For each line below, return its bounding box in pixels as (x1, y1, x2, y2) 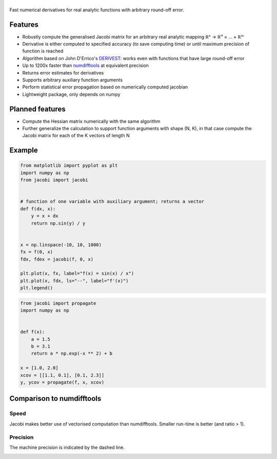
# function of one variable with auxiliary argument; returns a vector (20, 198, 205, 205)
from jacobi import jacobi (20, 177, 88, 183)
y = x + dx (31, 213, 58, 219)
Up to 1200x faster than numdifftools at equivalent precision (22, 62, 149, 69)
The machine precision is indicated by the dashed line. (9, 444, 125, 450)
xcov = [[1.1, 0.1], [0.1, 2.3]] (20, 372, 105, 378)
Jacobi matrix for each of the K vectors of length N (22, 133, 130, 139)
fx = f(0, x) (20, 249, 53, 255)
